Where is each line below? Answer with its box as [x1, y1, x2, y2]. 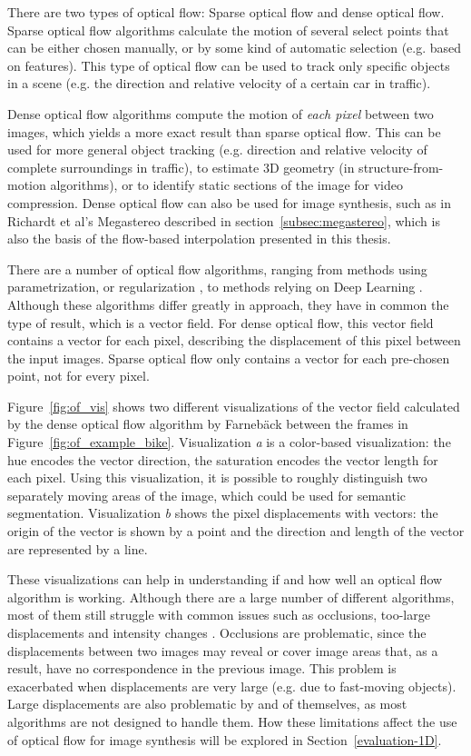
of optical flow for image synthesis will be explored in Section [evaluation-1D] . [7, 730, 442, 749]
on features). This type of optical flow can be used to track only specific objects [7, 55, 450, 75]
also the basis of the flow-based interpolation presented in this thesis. [7, 229, 391, 248]
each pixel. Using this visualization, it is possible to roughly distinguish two [7, 468, 427, 487]
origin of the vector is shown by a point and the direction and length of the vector [7, 522, 465, 541]
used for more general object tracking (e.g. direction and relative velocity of [7, 140, 427, 159]
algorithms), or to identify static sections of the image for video [50, 175, 403, 194]
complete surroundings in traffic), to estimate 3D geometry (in [7, 157, 355, 176]
